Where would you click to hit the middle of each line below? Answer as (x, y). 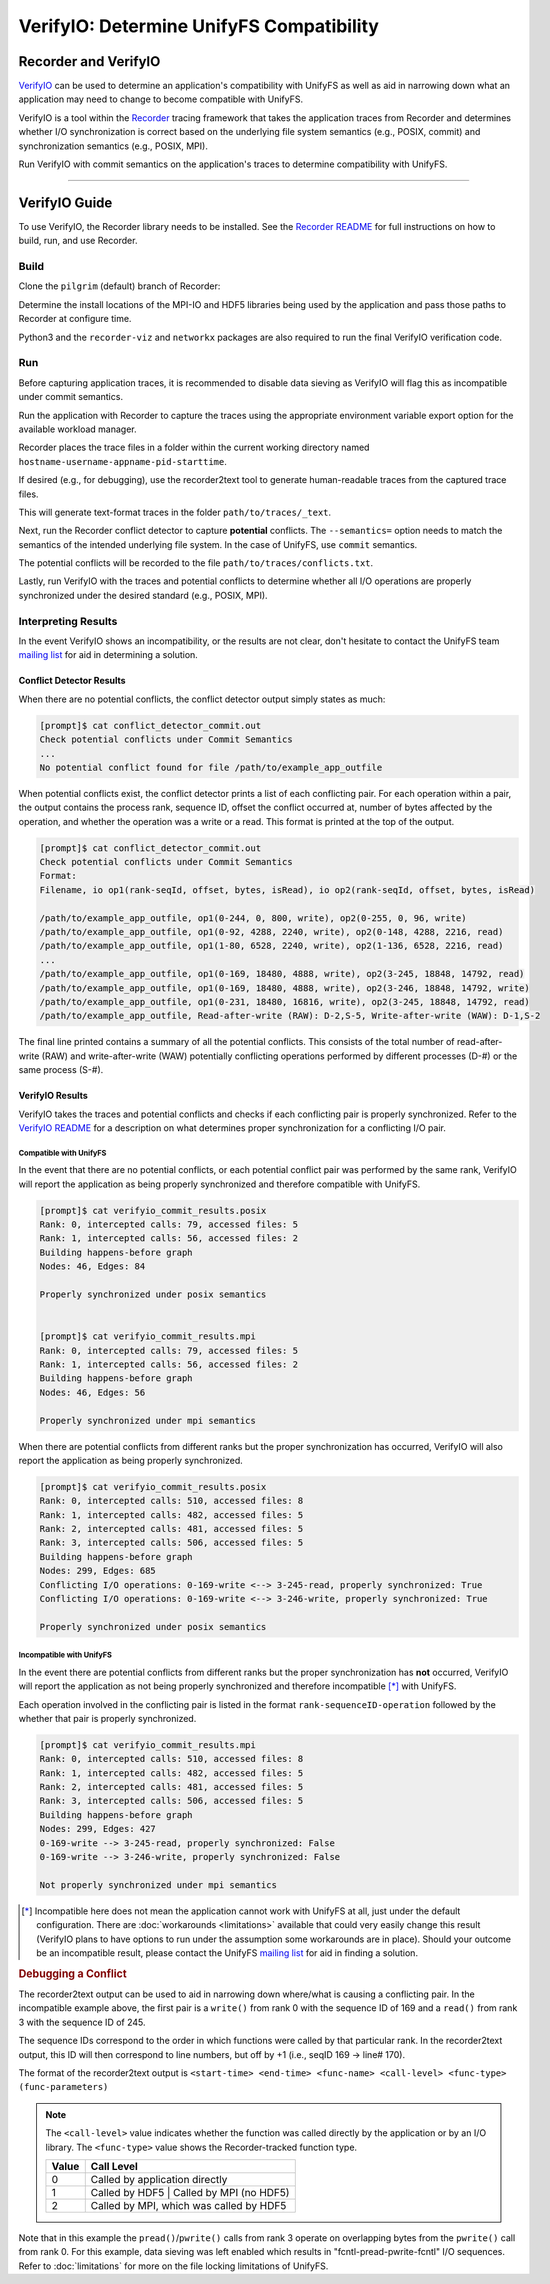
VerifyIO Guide (65, 202)
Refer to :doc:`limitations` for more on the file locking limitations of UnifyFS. (173, 2266)
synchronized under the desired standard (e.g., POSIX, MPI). (143, 595)
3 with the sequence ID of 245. (82, 2022)
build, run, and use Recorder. (78, 241)
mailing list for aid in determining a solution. (108, 655)
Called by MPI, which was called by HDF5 (188, 2205)
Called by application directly (159, 2179)
